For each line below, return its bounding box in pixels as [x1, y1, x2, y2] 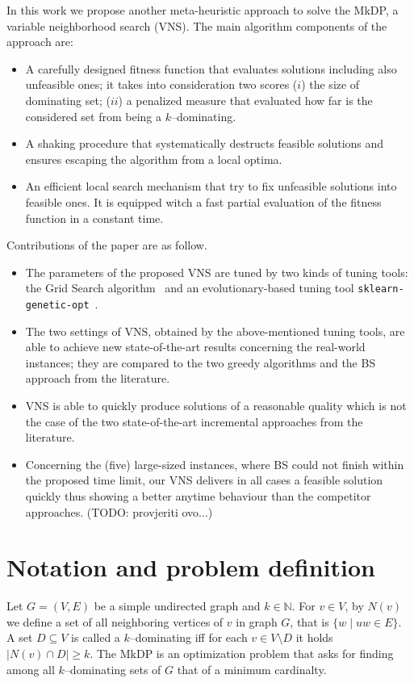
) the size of [301, 76, 360, 93]
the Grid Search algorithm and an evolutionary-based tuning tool [25, 279, 354, 296]
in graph [236, 613, 278, 630]
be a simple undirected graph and [94, 597, 261, 614]
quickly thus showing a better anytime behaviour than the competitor [25, 487, 371, 504]
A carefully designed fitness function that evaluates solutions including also [25, 60, 397, 77]
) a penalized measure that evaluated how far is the [118, 91, 373, 108]
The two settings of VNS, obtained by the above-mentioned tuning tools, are [25, 322, 405, 339]
